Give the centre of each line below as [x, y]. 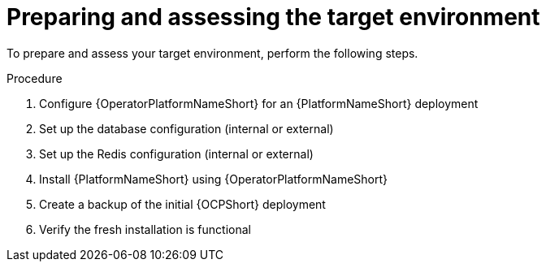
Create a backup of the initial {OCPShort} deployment [182, 204]
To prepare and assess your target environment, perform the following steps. [212, 53]
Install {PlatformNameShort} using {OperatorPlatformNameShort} [214, 179]
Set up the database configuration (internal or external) [186, 128]
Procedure [35, 78]
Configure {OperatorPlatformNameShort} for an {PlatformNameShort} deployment [259, 103]
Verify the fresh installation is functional [145, 229]
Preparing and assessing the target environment [273, 17]
